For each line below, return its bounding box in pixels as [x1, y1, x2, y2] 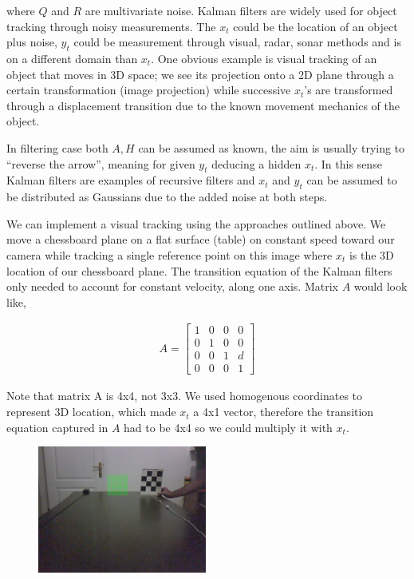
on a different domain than [6, 50, 138, 66]
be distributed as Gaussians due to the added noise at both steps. [6, 188, 328, 205]
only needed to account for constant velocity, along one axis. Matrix [6, 278, 338, 295]
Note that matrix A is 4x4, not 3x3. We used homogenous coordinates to [6, 387, 363, 404]
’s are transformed [304, 81, 393, 98]
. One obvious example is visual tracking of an [151, 50, 377, 66]
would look [353, 278, 408, 295]
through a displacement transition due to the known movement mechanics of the [6, 97, 400, 113]
